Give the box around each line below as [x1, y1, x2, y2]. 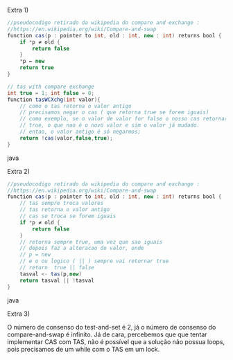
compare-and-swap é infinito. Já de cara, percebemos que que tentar [7, 330, 207, 339]
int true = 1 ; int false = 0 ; [7, 89, 95, 96]
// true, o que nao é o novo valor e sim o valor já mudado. [19, 122, 200, 129]
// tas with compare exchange [7, 83, 95, 90]
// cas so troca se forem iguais [19, 213, 116, 219]
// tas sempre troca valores [19, 200, 104, 207]
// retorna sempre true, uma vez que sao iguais [19, 238, 163, 245]
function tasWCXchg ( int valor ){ [7, 96, 101, 103]
